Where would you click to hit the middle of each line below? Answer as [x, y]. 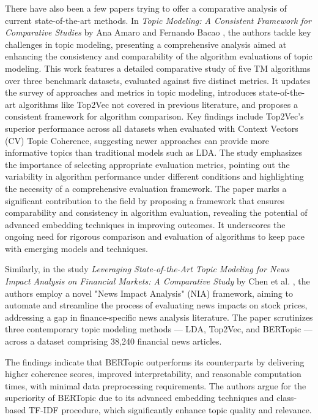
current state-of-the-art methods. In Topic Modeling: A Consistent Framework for [158, 20]
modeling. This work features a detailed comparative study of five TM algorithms [158, 68]
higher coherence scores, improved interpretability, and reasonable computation [153, 374]
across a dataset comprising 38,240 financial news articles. [113, 341]
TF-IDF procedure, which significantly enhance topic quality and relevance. [170, 410]
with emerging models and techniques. [76, 248]
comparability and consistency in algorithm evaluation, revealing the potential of [156, 212]
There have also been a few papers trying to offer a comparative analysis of [146, 8]
